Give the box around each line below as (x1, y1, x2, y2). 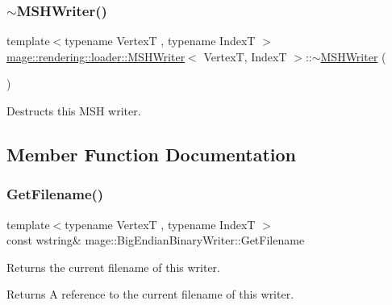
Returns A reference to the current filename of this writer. (6, 286, 294, 303)
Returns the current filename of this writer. (6, 258, 220, 275)
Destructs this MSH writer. (6, 102, 141, 119)
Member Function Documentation (6, 141, 297, 166)
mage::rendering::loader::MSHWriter (6, 48, 186, 65)
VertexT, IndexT (203, 48, 287, 65)
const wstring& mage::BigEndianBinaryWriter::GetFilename (6, 232, 305, 249)
